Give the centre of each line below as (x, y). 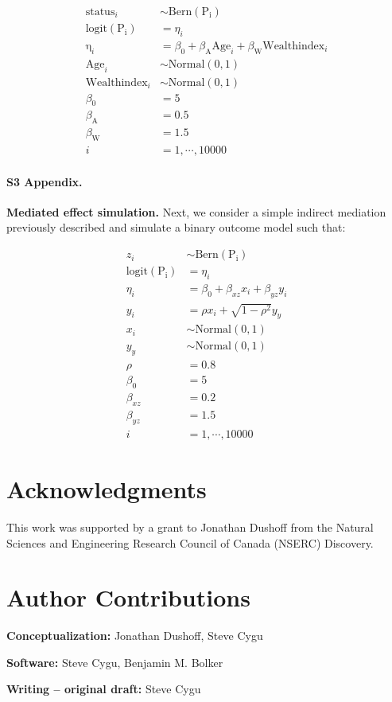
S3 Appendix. (45, 181)
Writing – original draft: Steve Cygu (104, 689)
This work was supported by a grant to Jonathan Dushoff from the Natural (190, 526)
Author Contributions (128, 597)
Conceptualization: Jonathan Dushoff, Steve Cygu (135, 636)
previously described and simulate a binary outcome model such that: (176, 227)
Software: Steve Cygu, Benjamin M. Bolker (115, 662)
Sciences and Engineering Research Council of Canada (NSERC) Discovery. (190, 542)
